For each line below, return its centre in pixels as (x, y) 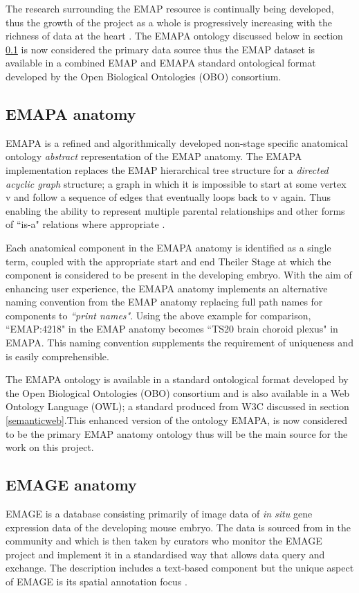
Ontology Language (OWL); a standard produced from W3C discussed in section (177, 406)
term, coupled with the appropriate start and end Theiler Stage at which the (168, 261)
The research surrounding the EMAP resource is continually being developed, (170, 8)
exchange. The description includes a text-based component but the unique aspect (180, 568)
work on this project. (50, 447)
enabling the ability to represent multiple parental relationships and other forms (175, 210)
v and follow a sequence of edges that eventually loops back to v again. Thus (168, 197)
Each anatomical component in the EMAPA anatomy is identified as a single (168, 247)
